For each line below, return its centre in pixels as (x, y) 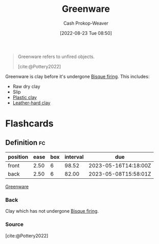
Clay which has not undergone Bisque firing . (52, 211)
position (18, 157)
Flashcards (29, 124)
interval (74, 157)
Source (15, 224)
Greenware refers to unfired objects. (56, 57)
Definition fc (25, 143)
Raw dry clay (26, 86)
